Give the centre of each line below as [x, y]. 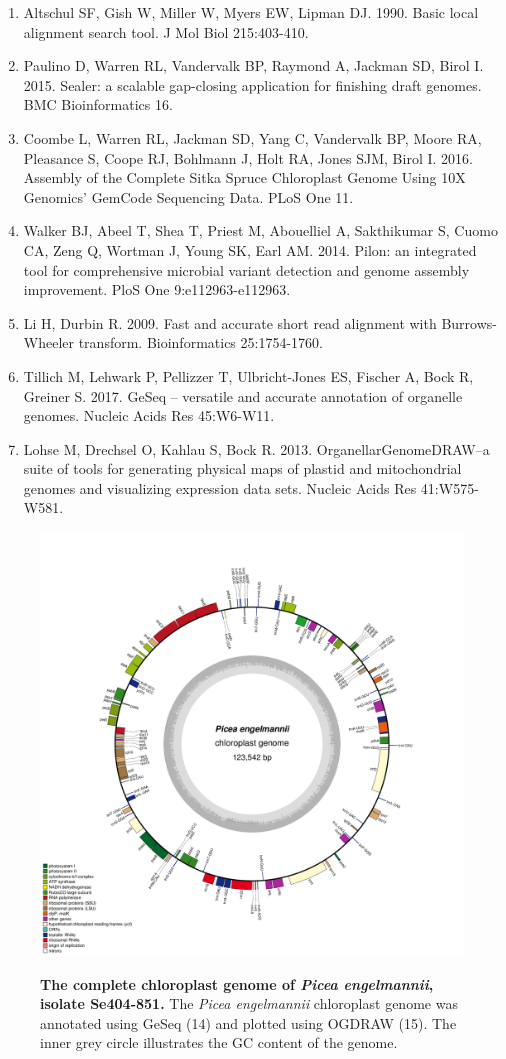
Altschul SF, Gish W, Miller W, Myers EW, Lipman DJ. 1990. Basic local [251, 12]
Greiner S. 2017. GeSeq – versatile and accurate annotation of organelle [243, 395]
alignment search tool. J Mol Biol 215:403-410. [166, 31]
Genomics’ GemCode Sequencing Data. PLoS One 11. [188, 196]
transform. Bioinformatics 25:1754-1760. [200, 342]
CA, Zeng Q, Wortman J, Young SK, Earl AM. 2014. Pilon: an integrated [250, 249]
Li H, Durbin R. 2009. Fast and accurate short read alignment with [230, 322]
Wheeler [49, 342]
